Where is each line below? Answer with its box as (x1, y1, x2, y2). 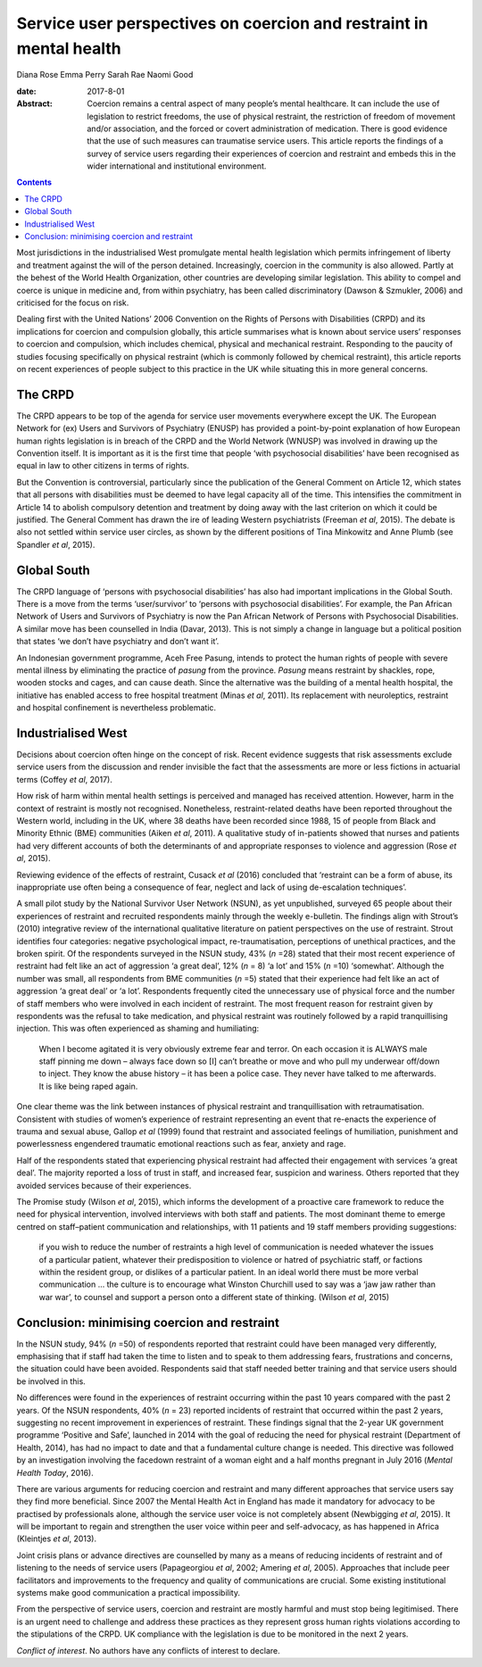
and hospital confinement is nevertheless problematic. (16, 702, 217, 713)
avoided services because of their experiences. (16, 1180, 192, 1190)
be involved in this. (16, 1375, 87, 1387)
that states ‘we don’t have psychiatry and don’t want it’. (16, 636, 220, 647)
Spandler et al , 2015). (16, 539, 96, 550)
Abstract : (16, 98, 53, 109)
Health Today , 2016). (16, 1467, 94, 1478)
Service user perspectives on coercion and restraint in (16, 13, 428, 33)
